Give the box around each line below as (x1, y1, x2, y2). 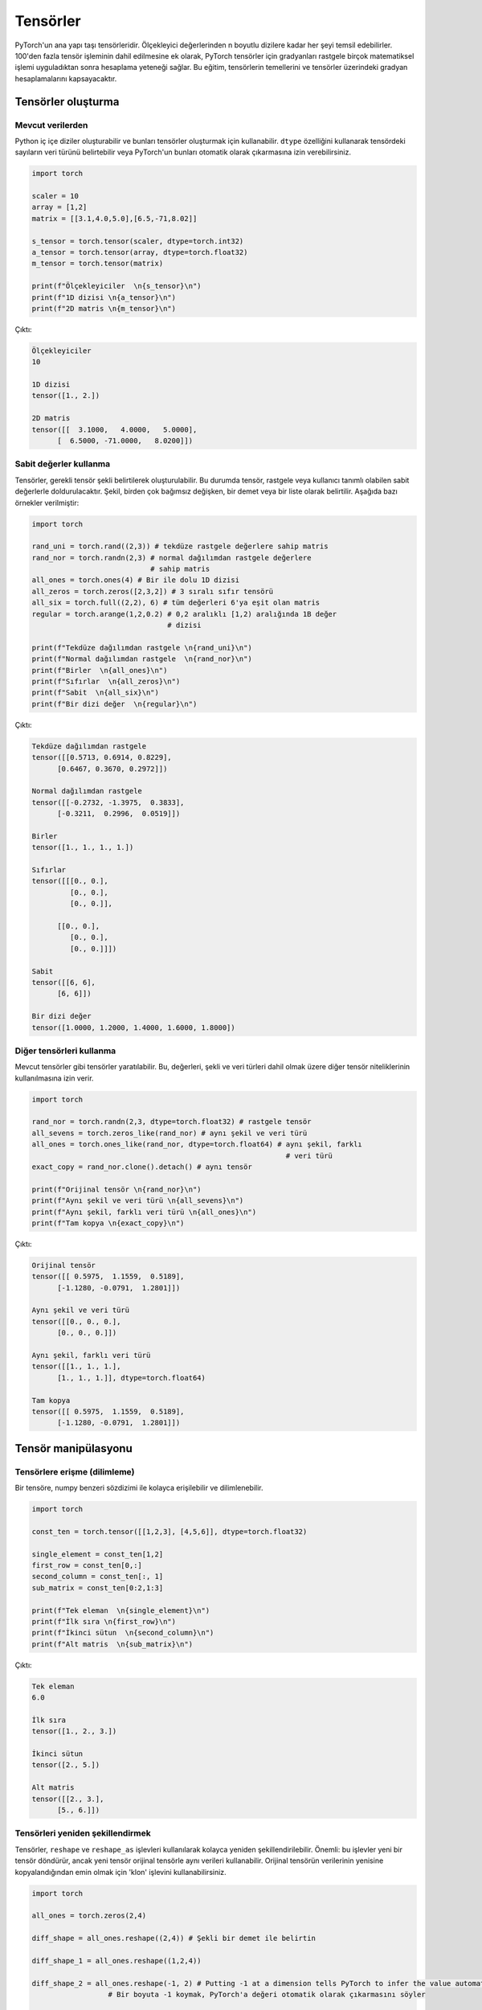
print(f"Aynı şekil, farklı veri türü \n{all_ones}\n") (31, 1207, 257, 1216)
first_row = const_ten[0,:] (31, 1561, 142, 1570)
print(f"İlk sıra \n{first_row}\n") (31, 1617, 177, 1626)
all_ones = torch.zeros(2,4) (31, 1911, 147, 1921)
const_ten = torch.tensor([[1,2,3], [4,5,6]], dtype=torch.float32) (31, 1527, 308, 1536)
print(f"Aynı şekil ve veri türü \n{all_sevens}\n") (31, 1196, 244, 1205)
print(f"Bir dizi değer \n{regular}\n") (31, 699, 198, 708)
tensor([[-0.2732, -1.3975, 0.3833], (31, 798, 185, 807)
